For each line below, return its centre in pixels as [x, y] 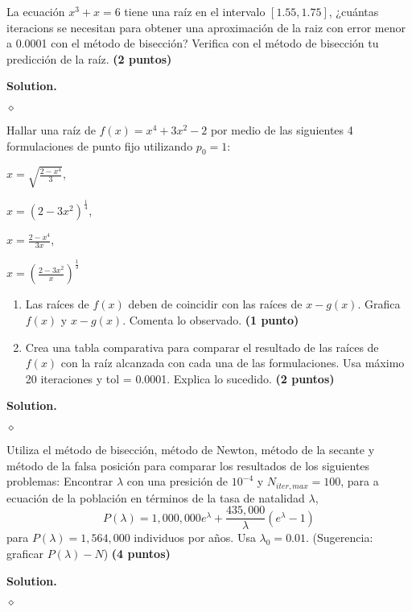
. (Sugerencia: [340, 538]
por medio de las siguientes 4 [282, 129]
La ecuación [36, 11]
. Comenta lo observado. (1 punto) [211, 320]
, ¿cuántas [354, 11]
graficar [25, 553]
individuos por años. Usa [195, 538]
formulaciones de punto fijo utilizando [100, 145]
